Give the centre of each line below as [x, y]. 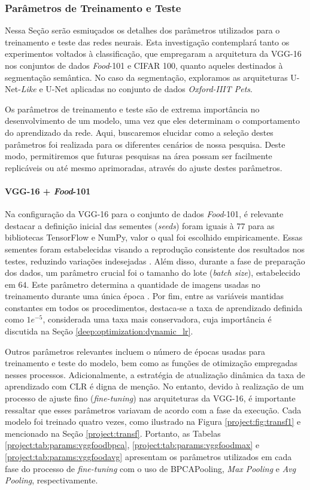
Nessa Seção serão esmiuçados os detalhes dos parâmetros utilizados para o [142, 30]
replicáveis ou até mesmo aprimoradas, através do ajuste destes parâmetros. [144, 167]
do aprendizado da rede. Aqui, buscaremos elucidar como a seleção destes [139, 132]
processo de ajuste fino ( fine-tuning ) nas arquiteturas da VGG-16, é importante [150, 398]
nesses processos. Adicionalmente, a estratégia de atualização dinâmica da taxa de [155, 374]
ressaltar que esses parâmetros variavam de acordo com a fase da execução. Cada [153, 410]
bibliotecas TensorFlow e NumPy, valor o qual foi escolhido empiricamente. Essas [154, 237]
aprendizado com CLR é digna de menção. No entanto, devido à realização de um [154, 386]
